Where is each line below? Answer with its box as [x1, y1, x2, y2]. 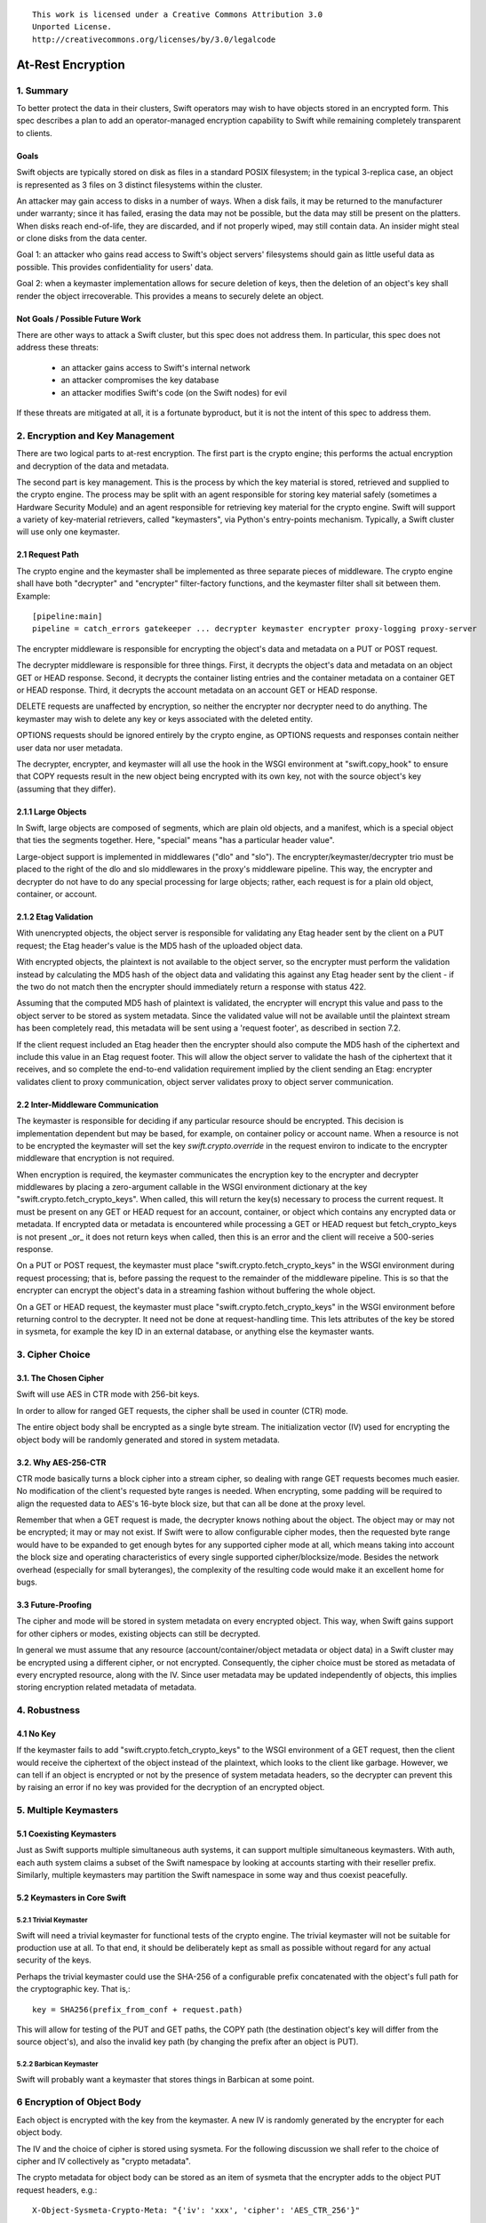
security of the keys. [16, 1954, 92, 1965]
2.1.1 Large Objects [16, 806, 87, 817]
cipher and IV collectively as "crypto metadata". [16, 2156, 191, 2167]
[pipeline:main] [32, 612, 103, 622]
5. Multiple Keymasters [16, 1804, 119, 1817]
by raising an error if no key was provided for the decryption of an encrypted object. [16, 1782, 325, 1793]
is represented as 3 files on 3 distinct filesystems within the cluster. [16, 179, 263, 190]
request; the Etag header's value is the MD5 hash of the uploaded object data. [16, 940, 303, 951]
